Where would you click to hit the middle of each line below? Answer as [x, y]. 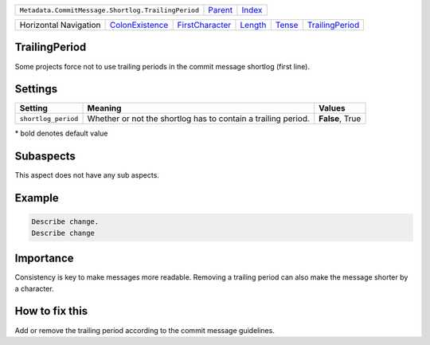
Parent [221, 10]
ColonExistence [139, 25]
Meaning [104, 108]
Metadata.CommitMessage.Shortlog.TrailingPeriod [109, 10]
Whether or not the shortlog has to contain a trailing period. [199, 119]
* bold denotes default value [61, 133]
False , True [340, 119]
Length [253, 25]
